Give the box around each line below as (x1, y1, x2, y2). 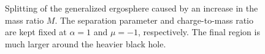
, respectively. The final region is (137, 25, 260, 38)
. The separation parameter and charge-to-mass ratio (55, 13, 254, 26)
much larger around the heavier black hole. (5, 37, 166, 50)
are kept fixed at (5, 25, 67, 38)
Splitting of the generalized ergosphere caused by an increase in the (5, 2, 258, 14)
